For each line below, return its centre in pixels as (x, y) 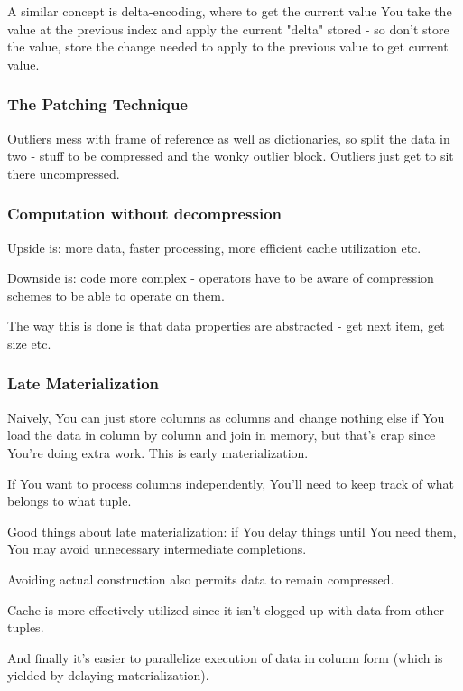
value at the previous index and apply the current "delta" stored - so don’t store (228, 28)
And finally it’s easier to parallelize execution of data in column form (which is (225, 657)
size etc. (29, 343)
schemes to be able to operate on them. (116, 295)
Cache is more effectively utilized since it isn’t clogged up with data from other (226, 609)
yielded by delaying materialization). (108, 675)
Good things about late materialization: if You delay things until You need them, (232, 531)
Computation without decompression (144, 214)
